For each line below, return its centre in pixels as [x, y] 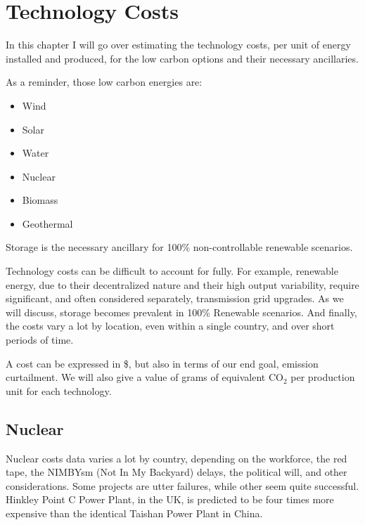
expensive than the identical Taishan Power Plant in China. [134, 513]
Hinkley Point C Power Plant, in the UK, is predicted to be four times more [170, 499]
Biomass [40, 200]
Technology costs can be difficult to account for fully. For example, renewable [172, 271]
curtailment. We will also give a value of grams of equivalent [136, 377]
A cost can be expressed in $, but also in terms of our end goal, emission [162, 363]
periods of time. [40, 340]
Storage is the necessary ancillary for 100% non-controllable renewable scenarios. [179, 247]
